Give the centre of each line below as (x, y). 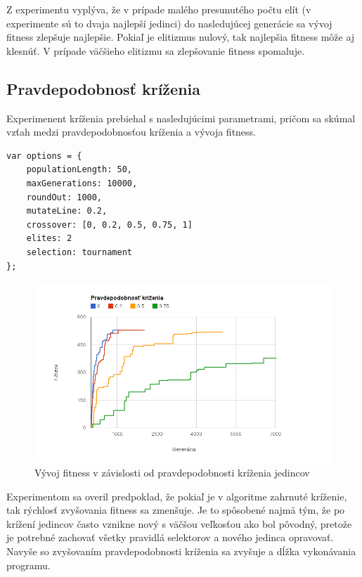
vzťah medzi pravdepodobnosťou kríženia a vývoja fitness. (131, 132)
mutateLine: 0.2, (67, 211)
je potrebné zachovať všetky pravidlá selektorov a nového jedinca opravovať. (170, 537)
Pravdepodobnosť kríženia (104, 88)
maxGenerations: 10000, (82, 183)
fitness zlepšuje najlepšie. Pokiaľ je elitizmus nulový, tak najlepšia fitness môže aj (181, 37)
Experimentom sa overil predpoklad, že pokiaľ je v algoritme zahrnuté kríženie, (177, 496)
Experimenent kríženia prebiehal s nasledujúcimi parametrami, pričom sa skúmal (181, 118)
